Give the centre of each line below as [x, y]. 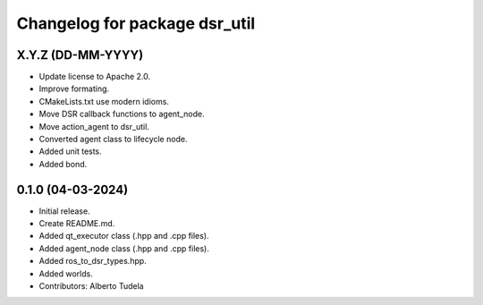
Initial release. [64, 211]
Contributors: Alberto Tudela [91, 286]
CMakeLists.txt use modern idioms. [104, 101]
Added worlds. [66, 274]
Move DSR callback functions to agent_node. [122, 114]
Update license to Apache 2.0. [95, 77]
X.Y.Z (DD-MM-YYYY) [80, 55]
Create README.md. [77, 224]
